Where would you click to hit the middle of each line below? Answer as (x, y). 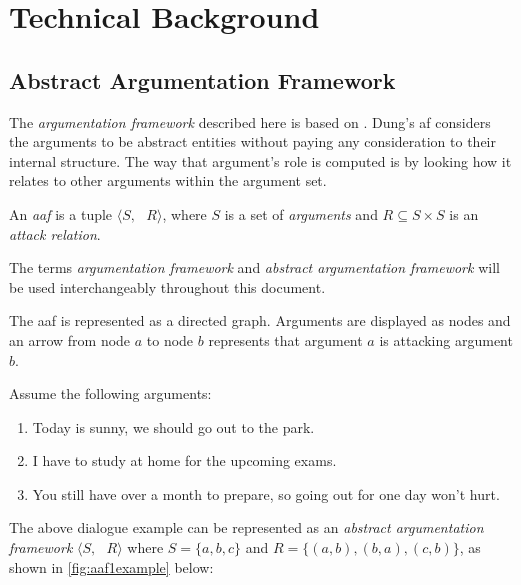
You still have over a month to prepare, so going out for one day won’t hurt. (266, 493)
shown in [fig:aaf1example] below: (111, 566)
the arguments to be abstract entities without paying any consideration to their (252, 141)
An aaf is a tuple (61, 213)
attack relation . (55, 233)
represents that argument (285, 339)
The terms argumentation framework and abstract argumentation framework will (254, 267)
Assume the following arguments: (110, 393)
